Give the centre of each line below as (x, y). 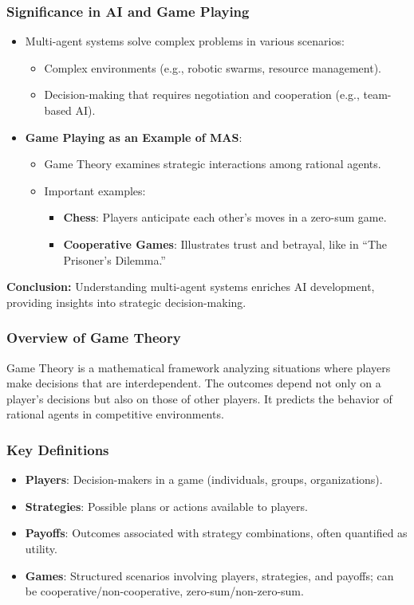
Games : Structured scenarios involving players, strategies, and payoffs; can (209, 575)
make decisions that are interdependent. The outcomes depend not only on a (194, 383)
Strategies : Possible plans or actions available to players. (166, 506)
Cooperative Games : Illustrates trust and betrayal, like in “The (225, 244)
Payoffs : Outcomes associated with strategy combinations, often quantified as (216, 533)
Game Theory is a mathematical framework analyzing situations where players (199, 367)
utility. (41, 548)
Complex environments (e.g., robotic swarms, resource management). (213, 67)
